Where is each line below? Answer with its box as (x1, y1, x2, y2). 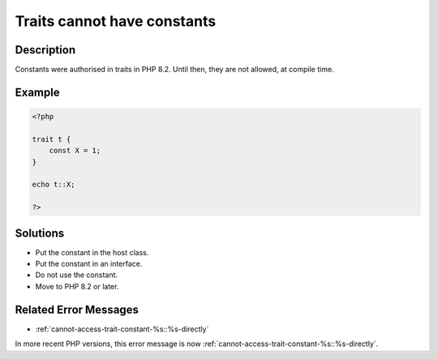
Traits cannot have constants (15, 12, 217, 30)
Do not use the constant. (35, 270, 118, 280)
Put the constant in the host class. (35, 247, 149, 257)
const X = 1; (49, 146, 101, 156)
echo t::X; (32, 180, 75, 190)
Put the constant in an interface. (35, 259, 143, 269)
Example (15, 85, 60, 99)
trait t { (32, 135, 71, 143)
